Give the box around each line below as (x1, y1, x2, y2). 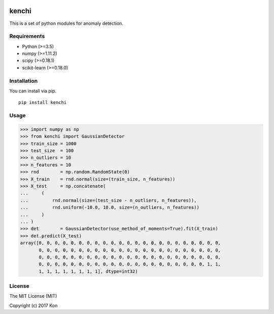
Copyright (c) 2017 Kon (9, 302, 58, 308)
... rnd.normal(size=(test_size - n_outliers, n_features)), (20, 197, 197, 203)
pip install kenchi (18, 99, 67, 106)
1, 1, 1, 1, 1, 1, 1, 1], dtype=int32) (39, 268, 138, 274)
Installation (9, 77, 38, 84)
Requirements (9, 33, 45, 40)
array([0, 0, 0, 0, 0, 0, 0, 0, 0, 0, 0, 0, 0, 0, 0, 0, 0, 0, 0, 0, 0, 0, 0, (20, 240, 221, 246)
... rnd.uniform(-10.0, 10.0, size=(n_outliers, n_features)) (20, 204, 200, 211)
